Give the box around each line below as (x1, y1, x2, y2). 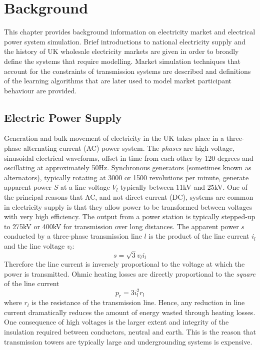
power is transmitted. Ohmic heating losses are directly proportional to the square (4, 268, 256, 279)
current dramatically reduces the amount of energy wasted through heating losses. (4, 307, 255, 317)
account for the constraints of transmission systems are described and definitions (4, 65, 251, 76)
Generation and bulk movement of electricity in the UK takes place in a (4, 133, 224, 143)
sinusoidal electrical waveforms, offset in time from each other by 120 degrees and (4, 152, 253, 163)
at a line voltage (60, 182, 110, 192)
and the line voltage (4, 241, 65, 251)
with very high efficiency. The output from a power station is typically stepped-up (4, 211, 255, 222)
